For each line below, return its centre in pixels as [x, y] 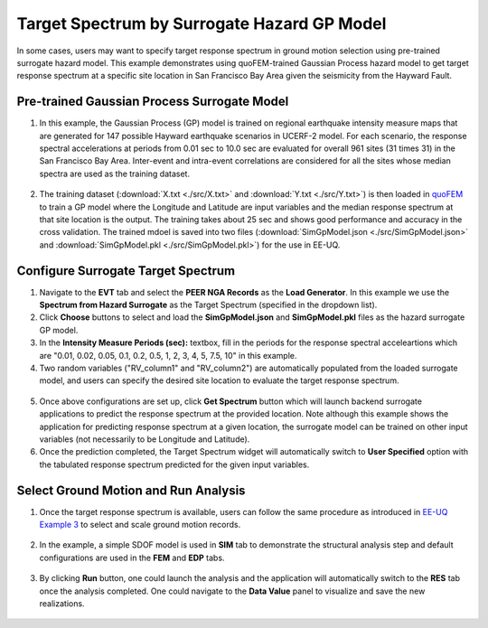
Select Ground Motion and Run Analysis [131, 490]
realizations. [62, 603]
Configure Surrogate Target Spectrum [126, 271]
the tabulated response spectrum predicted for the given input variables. [174, 464]
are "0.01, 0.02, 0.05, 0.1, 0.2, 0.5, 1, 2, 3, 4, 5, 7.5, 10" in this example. [168, 355]
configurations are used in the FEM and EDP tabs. [132, 558]
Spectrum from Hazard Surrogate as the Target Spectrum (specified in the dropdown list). [208, 305]
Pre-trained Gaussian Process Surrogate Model [153, 102]
